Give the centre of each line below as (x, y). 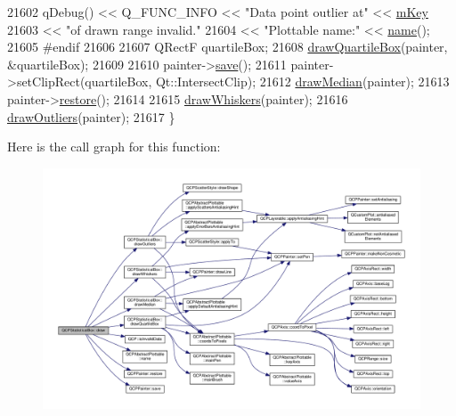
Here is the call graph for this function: (114, 147)
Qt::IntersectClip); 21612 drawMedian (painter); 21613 (302, 82)
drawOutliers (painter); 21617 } (91, 116)
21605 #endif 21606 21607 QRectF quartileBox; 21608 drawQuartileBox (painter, (228, 47)
